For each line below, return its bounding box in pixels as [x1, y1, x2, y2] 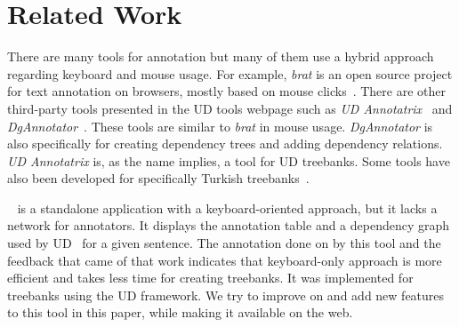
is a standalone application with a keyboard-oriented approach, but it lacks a [17, 198, 438, 217]
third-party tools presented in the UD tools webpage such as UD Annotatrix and [7, 99, 453, 117]
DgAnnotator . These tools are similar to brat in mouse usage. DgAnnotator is [7, 116, 433, 135]
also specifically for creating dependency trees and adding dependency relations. [7, 134, 443, 153]
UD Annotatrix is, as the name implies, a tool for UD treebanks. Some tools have [7, 151, 450, 170]
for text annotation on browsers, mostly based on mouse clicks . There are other [7, 82, 446, 100]
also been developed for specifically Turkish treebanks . [7, 169, 310, 187]
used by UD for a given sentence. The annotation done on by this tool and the [7, 234, 441, 252]
